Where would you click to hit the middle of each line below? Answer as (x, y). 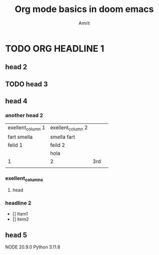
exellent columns (24, 178)
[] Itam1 (20, 214)
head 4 (16, 101)
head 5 (16, 235)
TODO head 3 (27, 84)
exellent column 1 (27, 128)
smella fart (62, 137)
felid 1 (15, 145)
